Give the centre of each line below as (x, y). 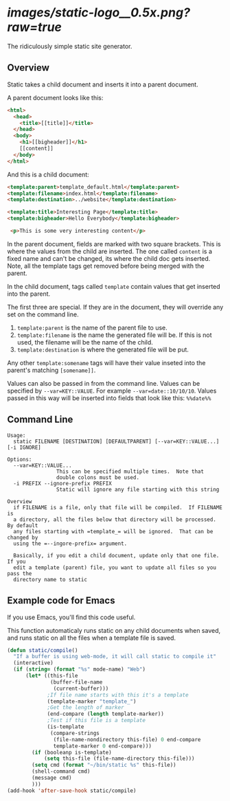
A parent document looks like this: (55, 97)
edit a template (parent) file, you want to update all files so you (115, 568)
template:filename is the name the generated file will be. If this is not (114, 335)
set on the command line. (43, 314)
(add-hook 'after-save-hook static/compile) (72, 791)
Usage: (16, 435)
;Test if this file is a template (96, 721)
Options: (20, 459)
